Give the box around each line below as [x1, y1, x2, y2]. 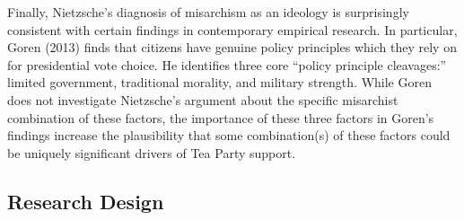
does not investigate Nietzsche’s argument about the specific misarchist [7, 90, 398, 109]
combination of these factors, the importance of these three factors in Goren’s [7, 108, 434, 127]
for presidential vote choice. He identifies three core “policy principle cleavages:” [7, 55, 447, 74]
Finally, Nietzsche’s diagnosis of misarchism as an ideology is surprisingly [7, 3, 409, 21]
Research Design [7, 187, 164, 215]
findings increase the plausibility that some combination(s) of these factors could [7, 126, 451, 145]
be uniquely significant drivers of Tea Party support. [7, 143, 296, 162]
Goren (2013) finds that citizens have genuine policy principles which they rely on [7, 38, 457, 57]
